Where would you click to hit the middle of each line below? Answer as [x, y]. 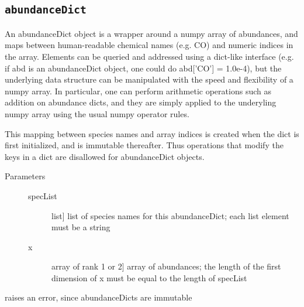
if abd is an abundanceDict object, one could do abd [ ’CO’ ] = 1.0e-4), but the [143, 68]
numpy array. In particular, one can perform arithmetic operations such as [138, 91]
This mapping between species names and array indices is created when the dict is [152, 133]
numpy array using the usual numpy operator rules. [97, 113]
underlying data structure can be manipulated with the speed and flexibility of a [149, 79]
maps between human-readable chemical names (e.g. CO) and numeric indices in [149, 45]
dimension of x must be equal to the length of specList [149, 277]
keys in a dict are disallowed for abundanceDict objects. [105, 156]
